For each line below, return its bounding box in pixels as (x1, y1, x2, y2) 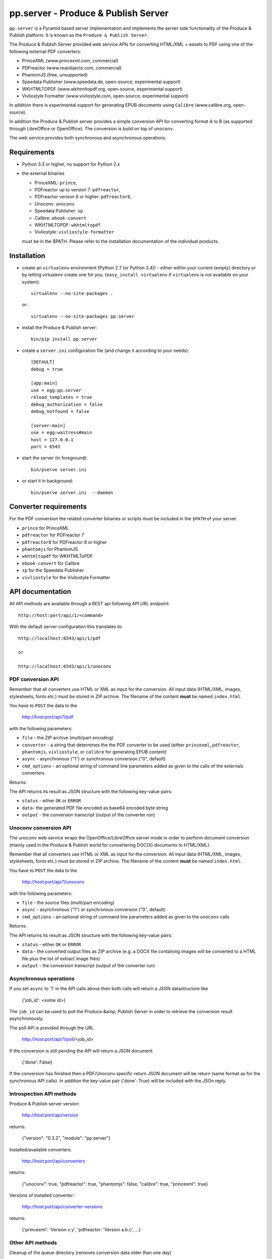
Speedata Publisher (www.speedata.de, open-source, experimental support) (22, 79, 181, 85)
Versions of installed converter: (9, 1193, 75, 1199)
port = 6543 (31, 444, 60, 449)
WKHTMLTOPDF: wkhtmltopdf (34, 222, 101, 228)
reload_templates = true (31, 394, 92, 400)
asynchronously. (9, 1015, 44, 1022)
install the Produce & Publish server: (22, 325, 97, 331)
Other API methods (9, 1239, 57, 1246)
